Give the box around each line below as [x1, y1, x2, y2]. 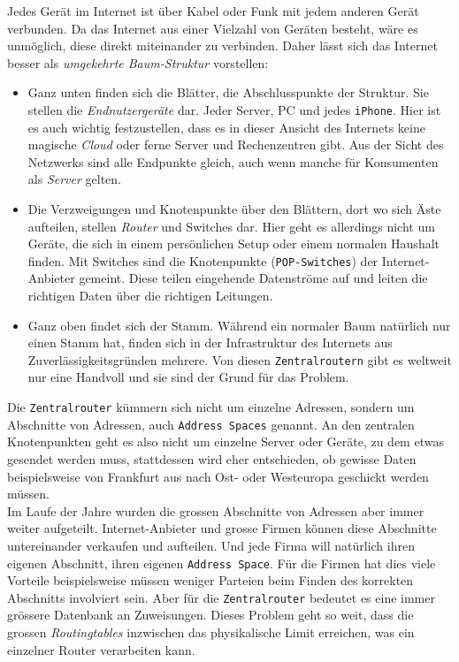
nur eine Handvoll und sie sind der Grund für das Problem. [27, 368, 349, 386]
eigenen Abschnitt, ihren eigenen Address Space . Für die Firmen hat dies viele [7, 553, 436, 572]
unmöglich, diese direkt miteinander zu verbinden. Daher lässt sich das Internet [7, 36, 438, 55]
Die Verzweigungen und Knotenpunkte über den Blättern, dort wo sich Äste [27, 200, 441, 217]
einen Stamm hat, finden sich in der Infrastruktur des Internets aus [27, 333, 393, 352]
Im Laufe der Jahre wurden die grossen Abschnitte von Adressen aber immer [7, 501, 425, 520]
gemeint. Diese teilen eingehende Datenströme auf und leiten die [79, 269, 428, 287]
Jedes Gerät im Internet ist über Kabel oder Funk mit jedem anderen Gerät [7, 2, 419, 19]
